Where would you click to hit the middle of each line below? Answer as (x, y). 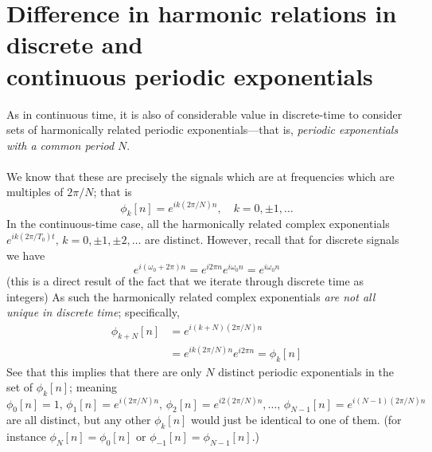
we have (26, 255)
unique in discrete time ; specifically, (93, 312)
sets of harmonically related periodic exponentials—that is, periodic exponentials (202, 130)
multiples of (35, 192)
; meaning (93, 387)
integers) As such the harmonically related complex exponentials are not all (191, 296)
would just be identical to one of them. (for (296, 420)
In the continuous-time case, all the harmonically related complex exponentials (198, 224)
